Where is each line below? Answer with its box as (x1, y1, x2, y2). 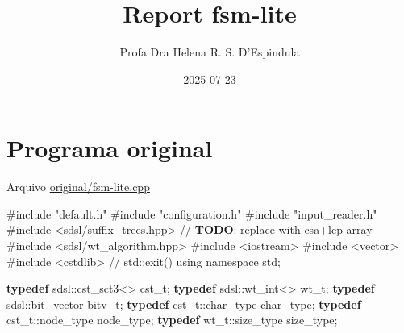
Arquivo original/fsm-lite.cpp (6, 178, 150, 195)
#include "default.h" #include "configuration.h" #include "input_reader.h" (6, 205, 377, 222)
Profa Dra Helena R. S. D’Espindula (119, 44, 300, 60)
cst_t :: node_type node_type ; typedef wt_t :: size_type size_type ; (6, 311, 338, 328)
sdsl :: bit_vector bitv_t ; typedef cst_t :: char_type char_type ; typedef (6, 295, 361, 312)
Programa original (6, 131, 213, 164)
